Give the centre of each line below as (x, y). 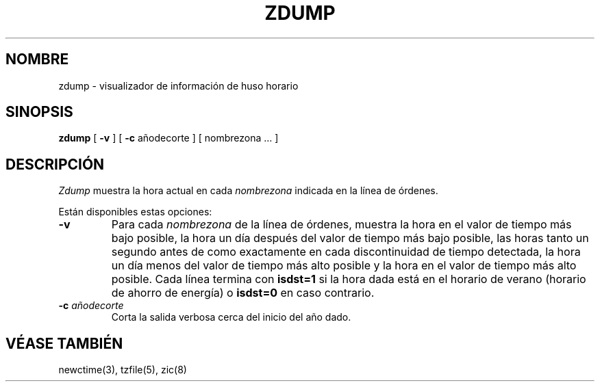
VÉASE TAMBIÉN (64, 343)
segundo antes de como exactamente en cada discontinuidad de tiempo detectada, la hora (346, 252)
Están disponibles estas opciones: (135, 212)
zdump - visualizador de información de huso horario (178, 85)
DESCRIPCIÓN (55, 164)
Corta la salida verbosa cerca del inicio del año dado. (231, 317)
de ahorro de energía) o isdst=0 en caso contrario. (243, 293)
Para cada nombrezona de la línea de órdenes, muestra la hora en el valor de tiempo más (341, 225)
